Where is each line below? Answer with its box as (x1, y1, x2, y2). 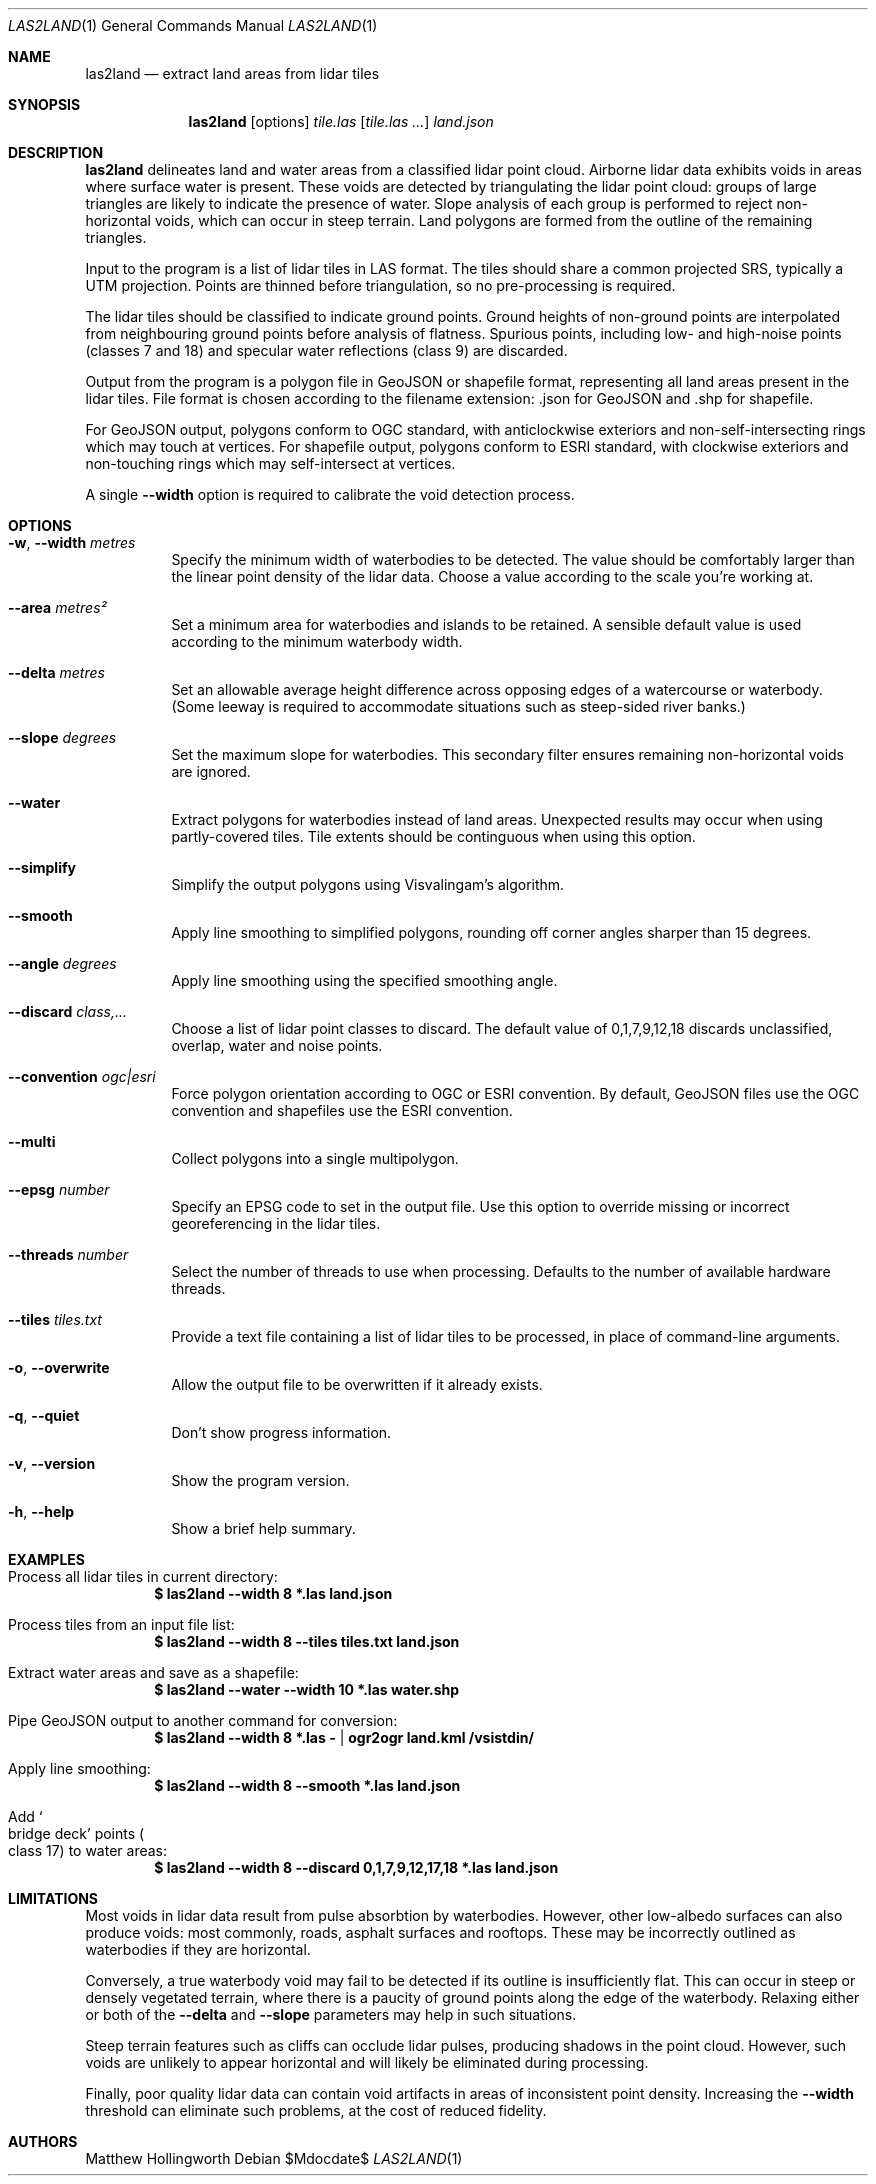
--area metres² (8, 599, 107, 616)
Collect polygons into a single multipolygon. (171, 1150, 459, 1167)
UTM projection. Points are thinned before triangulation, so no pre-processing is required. (85, 277, 676, 294)
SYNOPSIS (8, 96, 81, 113)
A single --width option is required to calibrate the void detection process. (85, 486, 575, 503)
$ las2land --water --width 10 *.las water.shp (154, 1681, 460, 1698)
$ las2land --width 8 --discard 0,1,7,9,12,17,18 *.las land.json (154, 1859, 559, 1876)
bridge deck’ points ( (8, 1825, 145, 1842)
